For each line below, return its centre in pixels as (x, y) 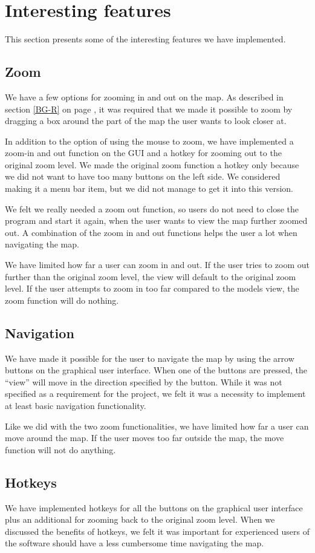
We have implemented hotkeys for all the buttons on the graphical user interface (154, 507)
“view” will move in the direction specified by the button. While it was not (144, 381)
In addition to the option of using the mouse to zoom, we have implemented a (149, 141)
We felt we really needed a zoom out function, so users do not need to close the (152, 208)
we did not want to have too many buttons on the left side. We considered (143, 176)
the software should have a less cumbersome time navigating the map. (135, 543)
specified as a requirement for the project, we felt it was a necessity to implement (155, 394)
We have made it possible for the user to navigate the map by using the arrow (150, 358)
